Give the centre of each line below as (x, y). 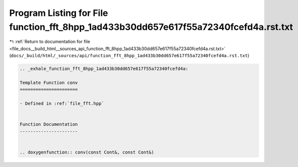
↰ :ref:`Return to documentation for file (50, 42)
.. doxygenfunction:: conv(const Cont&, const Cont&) (87, 152)
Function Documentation (49, 125)
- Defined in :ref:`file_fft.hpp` (62, 104)
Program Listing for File (59, 13)
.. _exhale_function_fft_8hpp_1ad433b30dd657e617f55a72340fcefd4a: (104, 69)
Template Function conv (49, 83)
